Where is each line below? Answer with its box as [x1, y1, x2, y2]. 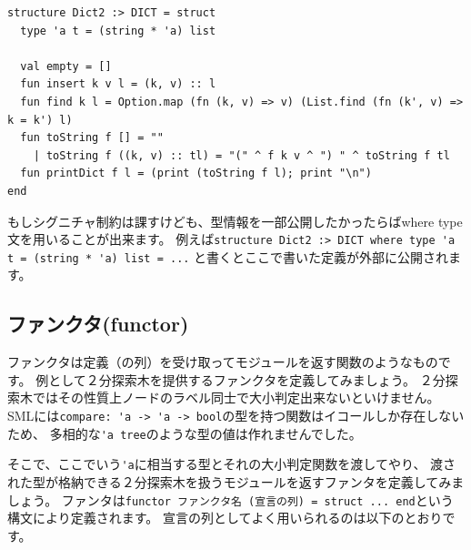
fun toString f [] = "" [20, 131, 164, 145]
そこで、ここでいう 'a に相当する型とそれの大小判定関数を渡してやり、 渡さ [7, 454, 456, 474]
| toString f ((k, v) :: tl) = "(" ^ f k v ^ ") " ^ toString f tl [33, 148, 450, 162]
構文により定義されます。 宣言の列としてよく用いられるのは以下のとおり [7, 508, 443, 527]
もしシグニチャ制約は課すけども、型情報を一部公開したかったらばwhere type [7, 211, 463, 230]
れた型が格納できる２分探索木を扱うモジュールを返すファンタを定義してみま [7, 472, 465, 491]
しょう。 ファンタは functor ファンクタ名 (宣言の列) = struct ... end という [7, 490, 454, 509]
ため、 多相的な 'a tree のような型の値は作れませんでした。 [7, 423, 362, 443]
